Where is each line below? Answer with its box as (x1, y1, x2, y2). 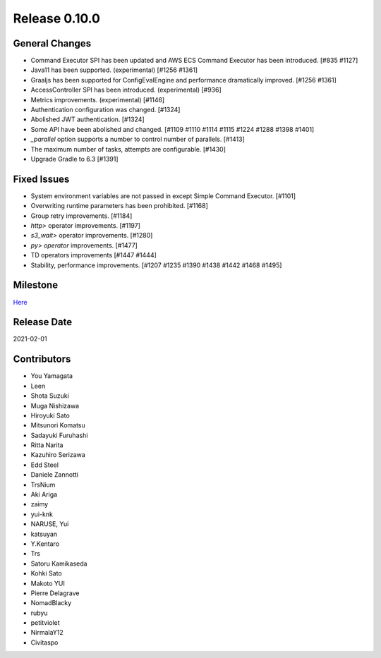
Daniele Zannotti (30, 470, 79, 479)
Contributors (13, 353, 71, 365)
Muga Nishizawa (30, 401, 80, 410)
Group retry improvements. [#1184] (30, 212, 133, 220)
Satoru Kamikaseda (30, 559, 87, 568)
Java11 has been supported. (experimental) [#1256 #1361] (30, 66, 198, 74)
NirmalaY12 (30, 628, 64, 637)
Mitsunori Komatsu (30, 421, 86, 429)
